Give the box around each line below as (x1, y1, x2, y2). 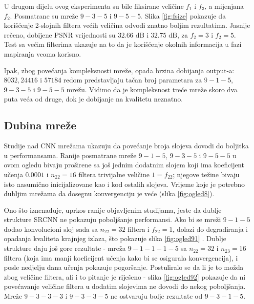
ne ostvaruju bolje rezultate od (110, 291, 203, 301)
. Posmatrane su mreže (10, 10, 78, 20)
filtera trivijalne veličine (78, 169, 149, 179)
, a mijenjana (204, 1, 244, 11)
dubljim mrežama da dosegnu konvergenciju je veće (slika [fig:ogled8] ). (4, 188, 214, 199)
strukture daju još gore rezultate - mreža (4, 243, 126, 253)
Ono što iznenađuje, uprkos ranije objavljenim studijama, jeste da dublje (4, 204, 222, 215)
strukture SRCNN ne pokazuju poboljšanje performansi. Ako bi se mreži (4, 214, 221, 224)
